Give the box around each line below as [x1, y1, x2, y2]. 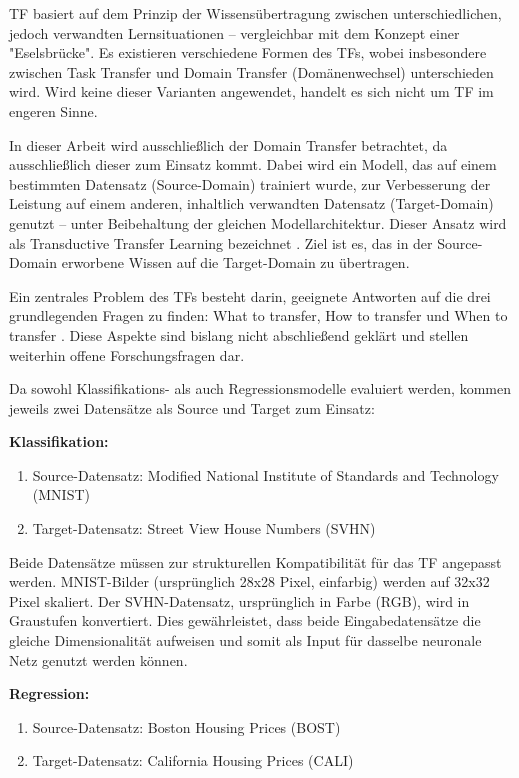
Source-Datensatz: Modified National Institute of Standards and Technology [32, 464, 499, 485]
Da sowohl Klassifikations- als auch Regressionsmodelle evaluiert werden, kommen [9, 378, 511, 399]
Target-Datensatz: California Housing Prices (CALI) [32, 750, 354, 771]
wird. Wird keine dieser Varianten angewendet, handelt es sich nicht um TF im [9, 81, 494, 102]
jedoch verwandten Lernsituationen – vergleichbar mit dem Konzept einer [9, 22, 460, 43]
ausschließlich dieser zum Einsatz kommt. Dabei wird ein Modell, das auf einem [9, 154, 497, 175]
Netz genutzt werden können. [9, 649, 188, 670]
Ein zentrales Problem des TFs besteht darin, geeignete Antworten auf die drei [9, 285, 491, 306]
